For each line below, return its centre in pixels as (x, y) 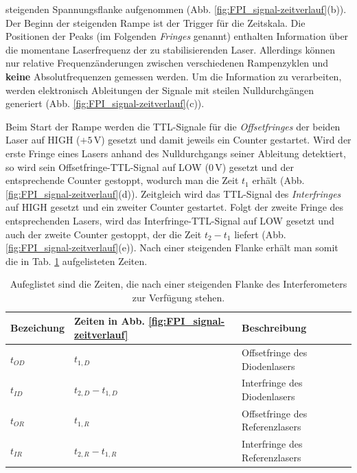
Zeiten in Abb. (109, 321)
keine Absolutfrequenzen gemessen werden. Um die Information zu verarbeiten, (174, 76)
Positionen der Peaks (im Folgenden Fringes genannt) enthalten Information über (177, 36)
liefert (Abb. (260, 234)
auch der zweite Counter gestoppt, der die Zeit (104, 234)
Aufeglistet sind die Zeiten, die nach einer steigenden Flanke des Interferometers (178, 284)
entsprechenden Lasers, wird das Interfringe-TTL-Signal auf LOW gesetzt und (170, 220)
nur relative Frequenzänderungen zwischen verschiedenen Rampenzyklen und (167, 63)
